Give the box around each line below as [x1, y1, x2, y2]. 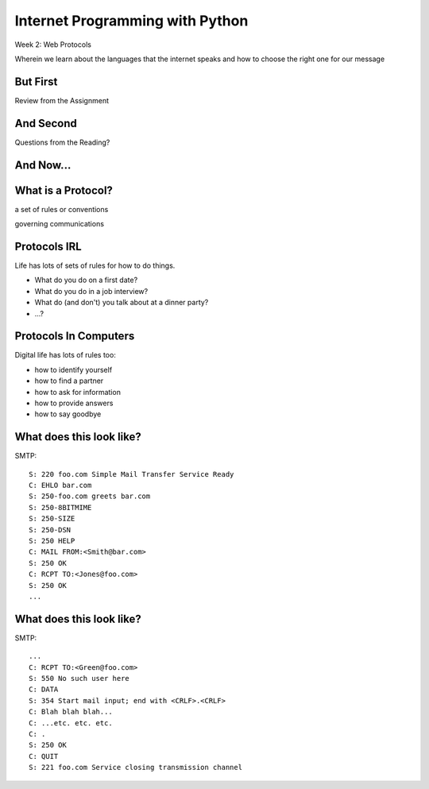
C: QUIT [29, 752, 59, 760]
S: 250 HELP [29, 536, 75, 546]
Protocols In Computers [14, 330, 135, 343]
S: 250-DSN [29, 525, 71, 534]
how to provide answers [34, 398, 114, 408]
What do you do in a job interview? [34, 286, 149, 296]
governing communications [14, 219, 105, 229]
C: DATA [29, 685, 59, 694]
